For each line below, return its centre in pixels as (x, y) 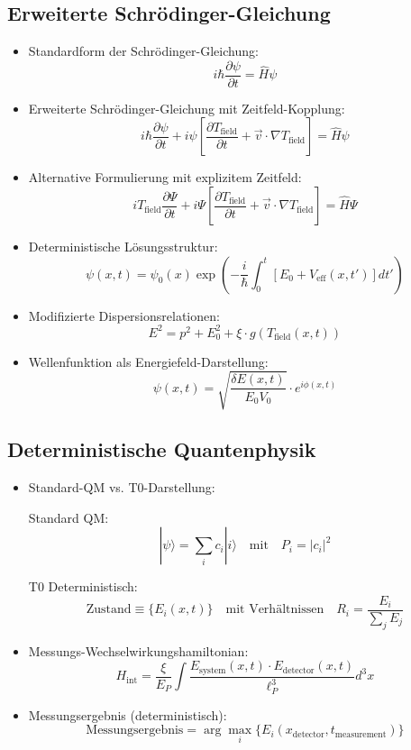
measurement (361, 734)
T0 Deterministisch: (83, 586)
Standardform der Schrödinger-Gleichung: (143, 51)
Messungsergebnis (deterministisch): (128, 714)
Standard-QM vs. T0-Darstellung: (122, 487)
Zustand (109, 610)
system (213, 670)
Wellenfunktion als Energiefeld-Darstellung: (148, 361)
